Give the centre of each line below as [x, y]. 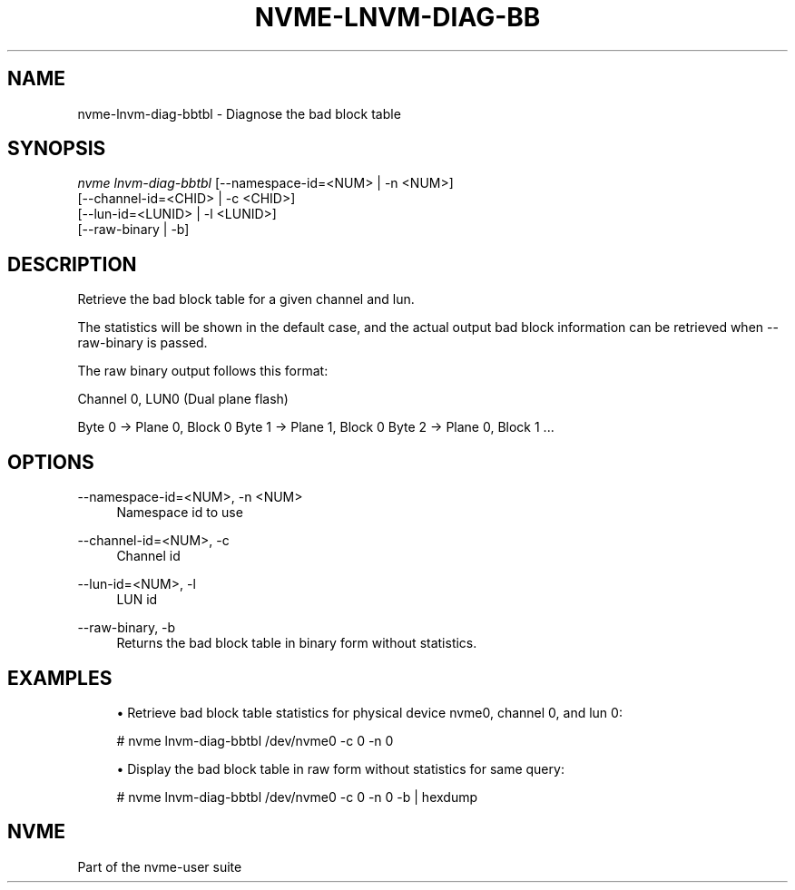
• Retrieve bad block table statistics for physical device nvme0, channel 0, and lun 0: [369, 712]
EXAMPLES [60, 678]
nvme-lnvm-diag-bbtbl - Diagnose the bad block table [239, 113]
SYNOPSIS [57, 149]
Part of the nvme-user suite [160, 866]
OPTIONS [51, 462]
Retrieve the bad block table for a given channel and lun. [246, 299]
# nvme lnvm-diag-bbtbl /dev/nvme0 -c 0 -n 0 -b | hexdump [297, 797]
